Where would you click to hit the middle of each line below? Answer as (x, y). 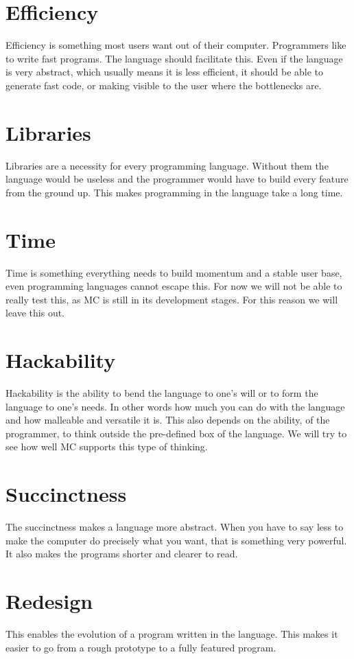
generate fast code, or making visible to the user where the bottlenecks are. (164, 85)
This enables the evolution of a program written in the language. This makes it (172, 634)
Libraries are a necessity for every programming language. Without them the (167, 165)
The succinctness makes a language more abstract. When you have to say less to (175, 527)
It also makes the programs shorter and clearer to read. (122, 554)
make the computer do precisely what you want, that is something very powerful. (176, 540)
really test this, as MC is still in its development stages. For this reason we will (172, 299)
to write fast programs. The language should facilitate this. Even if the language (174, 58)
